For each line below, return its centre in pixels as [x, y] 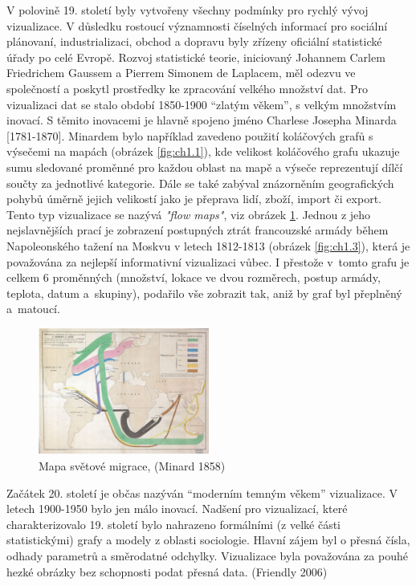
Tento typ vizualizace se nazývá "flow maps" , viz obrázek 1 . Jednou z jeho [189, 214]
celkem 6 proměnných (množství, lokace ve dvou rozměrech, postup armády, [194, 277]
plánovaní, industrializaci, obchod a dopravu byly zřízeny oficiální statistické [194, 41]
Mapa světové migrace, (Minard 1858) [132, 466]
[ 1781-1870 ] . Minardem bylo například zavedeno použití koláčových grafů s [190, 135]
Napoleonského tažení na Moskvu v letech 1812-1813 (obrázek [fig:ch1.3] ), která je [208, 245]
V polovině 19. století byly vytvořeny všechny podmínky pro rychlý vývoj [188, 10]
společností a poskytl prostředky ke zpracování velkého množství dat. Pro [187, 88]
